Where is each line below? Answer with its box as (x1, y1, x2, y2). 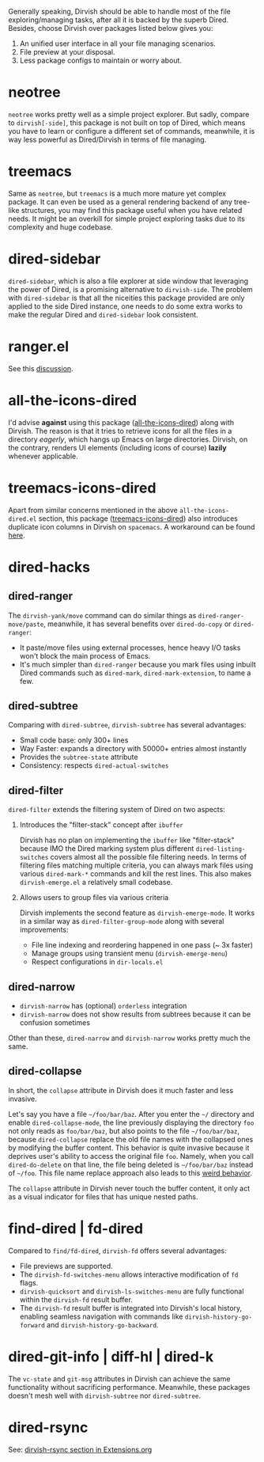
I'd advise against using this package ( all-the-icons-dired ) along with (8, 417, 235, 427)
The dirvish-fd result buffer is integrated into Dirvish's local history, (19, 1303, 243, 1312)
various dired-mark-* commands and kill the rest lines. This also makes (19, 869, 252, 879)
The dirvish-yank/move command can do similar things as (8, 610, 197, 620)
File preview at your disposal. (19, 47, 115, 56)
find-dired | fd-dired (8, 1220, 144, 1238)
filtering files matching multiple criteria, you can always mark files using (19, 860, 254, 870)
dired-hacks (8, 558, 91, 576)
